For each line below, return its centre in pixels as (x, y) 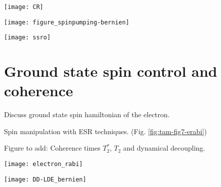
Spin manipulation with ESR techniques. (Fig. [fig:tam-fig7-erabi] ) (105, 131)
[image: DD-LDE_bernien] (45, 179)
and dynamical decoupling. (164, 148)
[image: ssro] (27, 38)
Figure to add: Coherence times (52, 148)
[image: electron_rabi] (43, 164)
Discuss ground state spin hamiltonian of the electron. (87, 114)
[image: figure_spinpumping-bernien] (67, 22)
